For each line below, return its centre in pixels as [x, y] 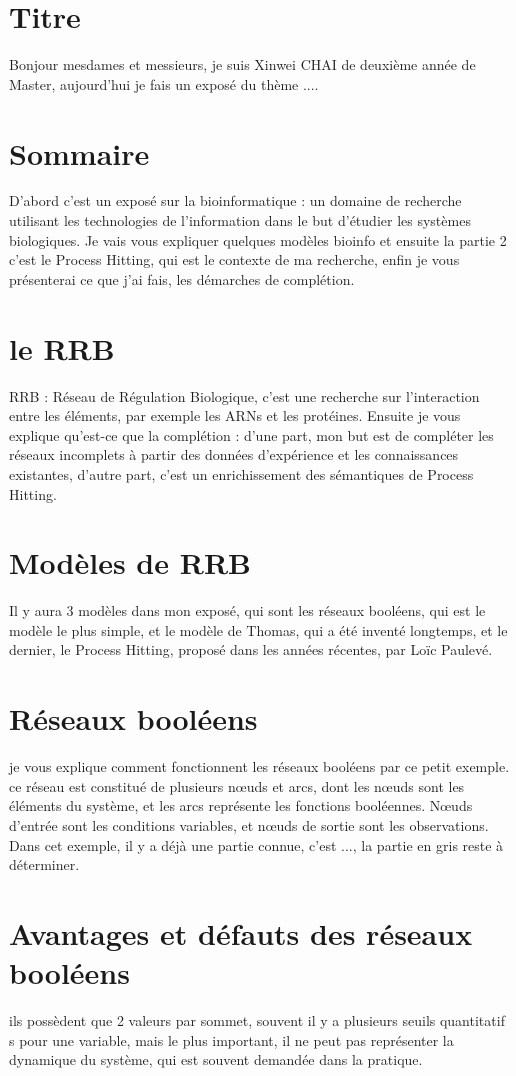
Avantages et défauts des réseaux [241, 932]
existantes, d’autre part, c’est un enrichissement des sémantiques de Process [241, 473]
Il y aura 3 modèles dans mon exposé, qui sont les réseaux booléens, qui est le [247, 610]
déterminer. [44, 864]
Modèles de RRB [130, 562]
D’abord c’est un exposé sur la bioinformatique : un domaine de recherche [235, 200]
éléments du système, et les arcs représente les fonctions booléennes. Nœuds [241, 805]
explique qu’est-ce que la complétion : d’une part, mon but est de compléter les [251, 434]
